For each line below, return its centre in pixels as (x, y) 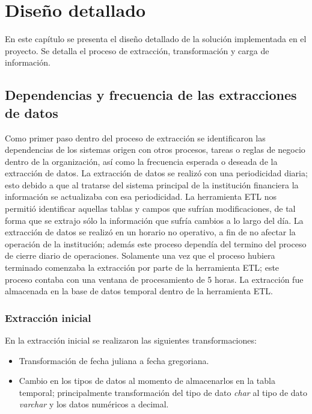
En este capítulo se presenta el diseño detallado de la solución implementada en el (156, 39)
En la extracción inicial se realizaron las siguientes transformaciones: (131, 340)
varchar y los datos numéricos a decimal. (94, 404)
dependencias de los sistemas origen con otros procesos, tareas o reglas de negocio (155, 150)
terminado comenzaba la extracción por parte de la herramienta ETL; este (142, 267)
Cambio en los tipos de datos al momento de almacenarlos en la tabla (147, 381)
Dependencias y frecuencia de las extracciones (151, 95)
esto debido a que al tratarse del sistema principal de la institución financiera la (152, 184)
